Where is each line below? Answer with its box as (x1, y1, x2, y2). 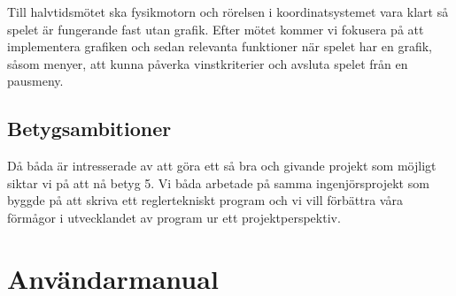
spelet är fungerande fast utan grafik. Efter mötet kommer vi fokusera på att (7, 19, 424, 38)
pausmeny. (7, 72, 64, 90)
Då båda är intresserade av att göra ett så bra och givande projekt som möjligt (7, 156, 437, 175)
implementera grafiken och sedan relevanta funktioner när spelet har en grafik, (7, 37, 432, 56)
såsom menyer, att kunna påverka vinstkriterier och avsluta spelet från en (7, 54, 408, 72)
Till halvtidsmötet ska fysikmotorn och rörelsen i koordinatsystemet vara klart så (7, 3, 449, 20)
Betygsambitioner (7, 115, 172, 142)
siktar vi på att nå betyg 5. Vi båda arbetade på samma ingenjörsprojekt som (7, 173, 429, 192)
